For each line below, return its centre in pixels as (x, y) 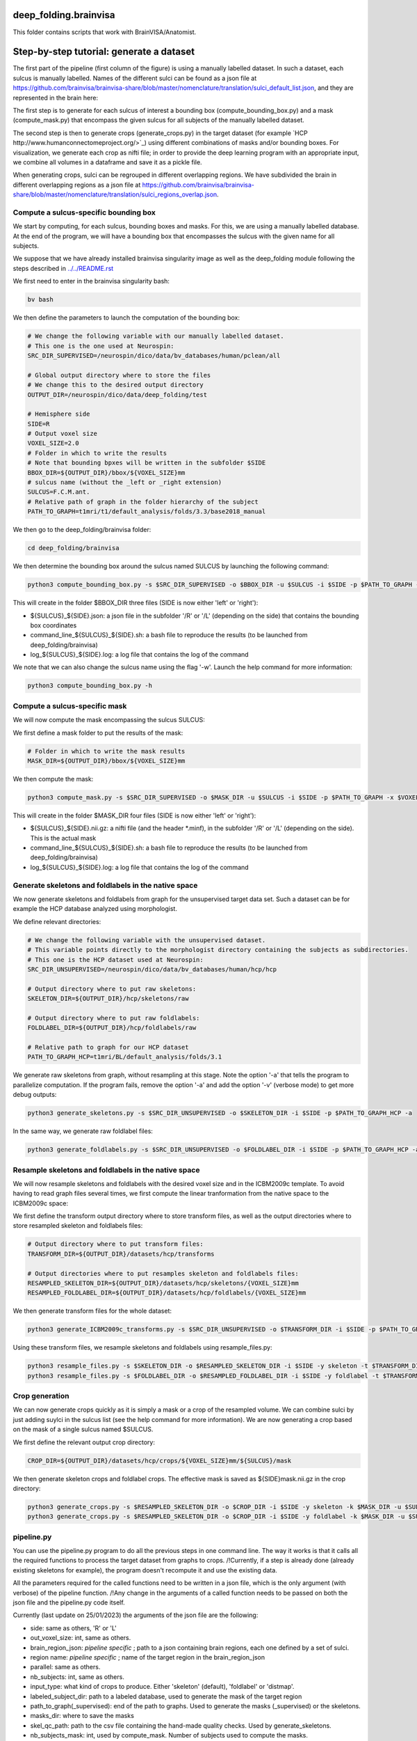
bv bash (40, 300)
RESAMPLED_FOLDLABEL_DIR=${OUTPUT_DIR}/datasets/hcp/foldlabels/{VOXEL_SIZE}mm (167, 1293)
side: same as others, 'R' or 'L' (74, 1628)
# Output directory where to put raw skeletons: (112, 989)
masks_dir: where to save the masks (82, 1716)
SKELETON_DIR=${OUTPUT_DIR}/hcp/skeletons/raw (108, 999)
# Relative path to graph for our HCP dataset (108, 1047)
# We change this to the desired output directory (116, 385)
